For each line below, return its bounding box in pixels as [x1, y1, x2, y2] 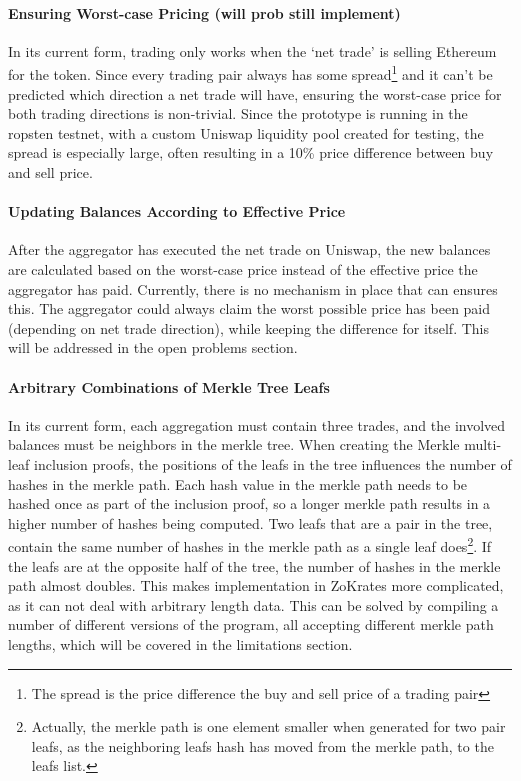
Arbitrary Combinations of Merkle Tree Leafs [8, 376, 330, 397]
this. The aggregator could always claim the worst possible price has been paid [8, 298, 491, 319]
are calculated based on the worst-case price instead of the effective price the [8, 259, 478, 279]
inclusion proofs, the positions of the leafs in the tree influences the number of [34, 453, 512, 474]
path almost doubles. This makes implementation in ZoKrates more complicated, [8, 575, 504, 596]
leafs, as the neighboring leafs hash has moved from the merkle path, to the [31, 735, 494, 756]
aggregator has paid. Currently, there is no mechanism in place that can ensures [8, 278, 498, 299]
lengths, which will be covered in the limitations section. [8, 633, 353, 654]
